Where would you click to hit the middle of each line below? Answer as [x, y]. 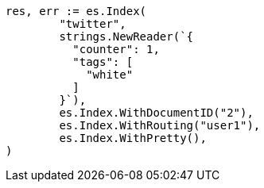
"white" [110, 75]
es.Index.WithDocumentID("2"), [156, 113]
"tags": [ [103, 62]
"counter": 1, [116, 49]
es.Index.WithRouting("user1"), [160, 125]
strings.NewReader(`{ [126, 36]
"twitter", [93, 24]
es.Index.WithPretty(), [133, 138]
